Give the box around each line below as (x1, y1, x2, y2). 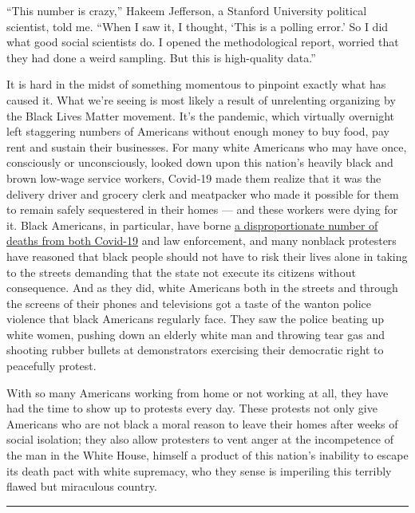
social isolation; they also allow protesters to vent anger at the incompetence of (6, 431, 394, 448)
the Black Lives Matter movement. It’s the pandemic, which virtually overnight (6, 107, 394, 124)
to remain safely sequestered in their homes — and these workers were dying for (6, 201, 398, 218)
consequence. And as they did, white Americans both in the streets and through (6, 279, 398, 296)
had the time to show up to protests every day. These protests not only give (6, 400, 377, 416)
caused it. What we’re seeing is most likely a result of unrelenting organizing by (6, 91, 396, 108)
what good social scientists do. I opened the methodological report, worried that (6, 34, 399, 50)
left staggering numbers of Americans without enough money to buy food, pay (6, 123, 389, 140)
